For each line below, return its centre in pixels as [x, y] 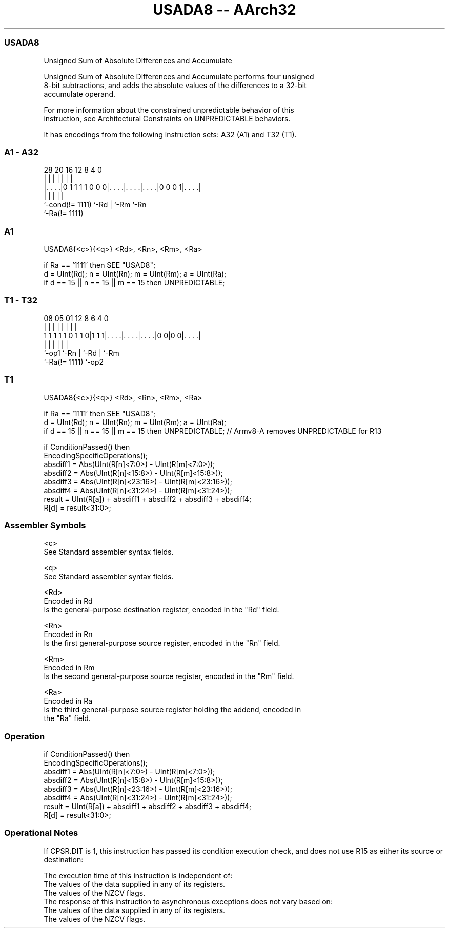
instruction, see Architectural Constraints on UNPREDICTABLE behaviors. [167, 118]
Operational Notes [41, 833]
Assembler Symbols [45, 525]
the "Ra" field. [67, 718]
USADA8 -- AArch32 [224, 10]
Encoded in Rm [69, 668]
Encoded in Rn [68, 634]
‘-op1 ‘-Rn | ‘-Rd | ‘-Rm [81, 353]
